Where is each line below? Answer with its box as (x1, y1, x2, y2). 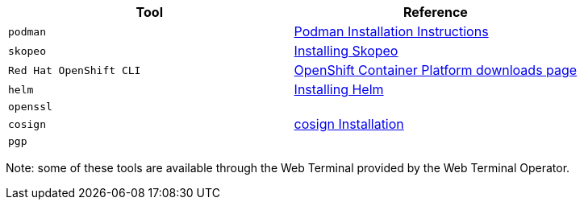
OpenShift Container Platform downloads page (294, 62, 578, 78)
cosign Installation (294, 116, 404, 132)
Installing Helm (294, 81, 384, 97)
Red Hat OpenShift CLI (8, 64, 141, 76)
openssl (8, 101, 52, 113)
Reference (403, 4, 468, 20)
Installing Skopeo (294, 43, 398, 59)
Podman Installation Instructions (294, 23, 489, 39)
